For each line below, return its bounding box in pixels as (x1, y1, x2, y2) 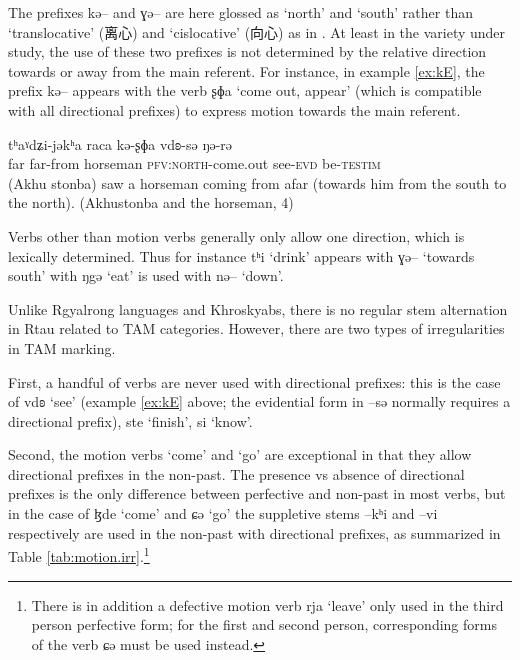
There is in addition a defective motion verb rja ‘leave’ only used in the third (31, 594, 504, 615)
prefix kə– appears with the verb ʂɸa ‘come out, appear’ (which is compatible (8, 80, 482, 101)
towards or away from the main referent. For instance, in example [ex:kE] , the (8, 60, 485, 81)
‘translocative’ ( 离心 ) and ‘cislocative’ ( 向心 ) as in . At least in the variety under (8, 21, 506, 42)
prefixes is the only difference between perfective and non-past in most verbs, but (8, 483, 506, 504)
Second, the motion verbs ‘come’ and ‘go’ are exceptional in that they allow (8, 444, 472, 465)
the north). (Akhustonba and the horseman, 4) (8, 192, 294, 213)
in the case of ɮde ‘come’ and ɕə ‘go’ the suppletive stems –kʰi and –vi (8, 503, 438, 524)
